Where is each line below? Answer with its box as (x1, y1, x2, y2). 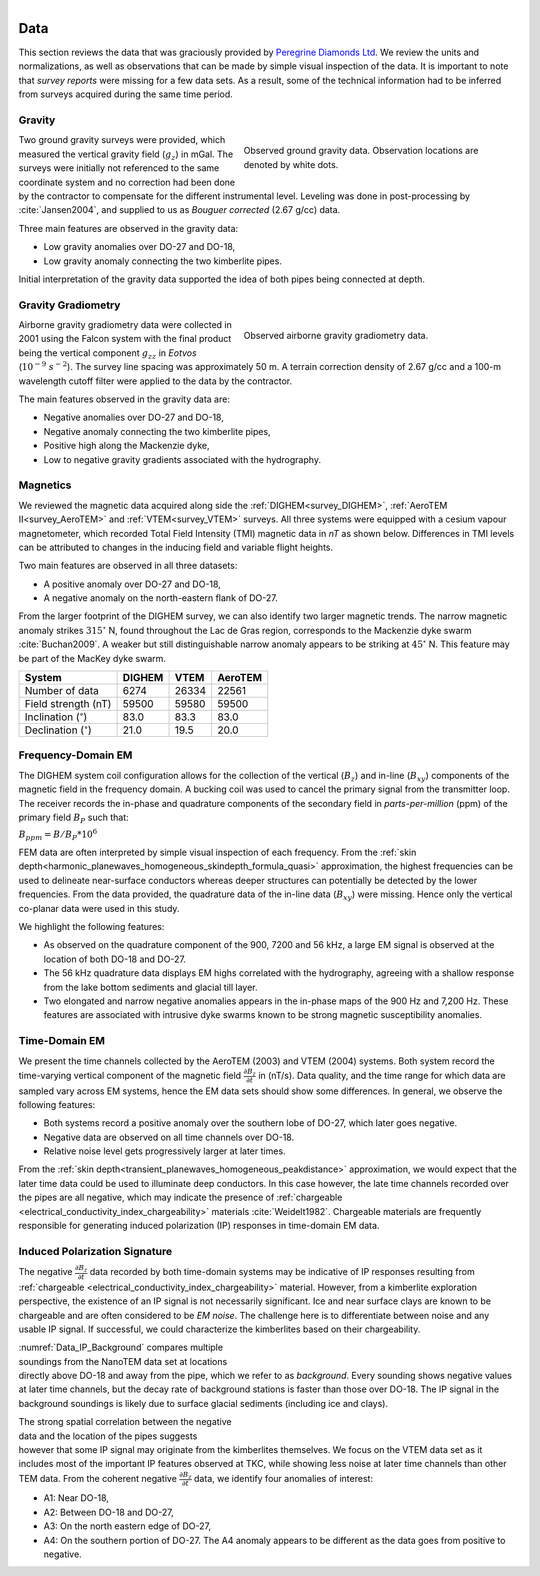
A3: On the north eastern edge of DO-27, (43, 1520, 212, 1532)
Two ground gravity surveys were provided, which (18, 134, 226, 146)
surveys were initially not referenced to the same (18, 162, 220, 174)
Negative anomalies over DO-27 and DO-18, (43, 411, 224, 424)
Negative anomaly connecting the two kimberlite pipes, (43, 425, 271, 437)
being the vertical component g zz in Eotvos (18, 346, 197, 361)
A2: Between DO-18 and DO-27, (43, 1506, 174, 1518)
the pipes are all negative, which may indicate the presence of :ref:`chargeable (18, 1191, 343, 1204)
